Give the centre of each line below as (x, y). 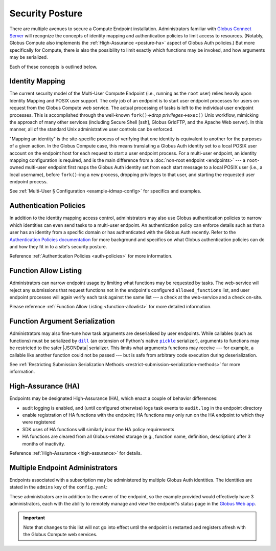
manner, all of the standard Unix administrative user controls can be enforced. (91, 129)
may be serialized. (29, 57)
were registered (39, 422)
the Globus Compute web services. (60, 535)
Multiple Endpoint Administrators (63, 468)
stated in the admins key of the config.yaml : (59, 487)
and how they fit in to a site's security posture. (58, 246)
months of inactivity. (44, 443)
